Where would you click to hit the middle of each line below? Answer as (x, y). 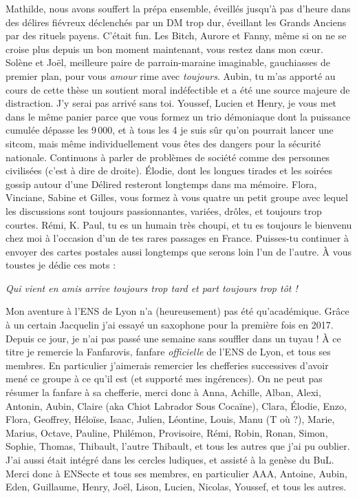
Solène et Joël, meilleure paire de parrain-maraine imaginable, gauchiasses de (168, 62)
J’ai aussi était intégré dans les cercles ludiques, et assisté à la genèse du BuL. (170, 459)
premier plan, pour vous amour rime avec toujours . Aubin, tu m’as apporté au (171, 75)
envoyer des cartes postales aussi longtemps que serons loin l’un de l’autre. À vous (178, 251)
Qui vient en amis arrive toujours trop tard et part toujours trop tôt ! (152, 288)
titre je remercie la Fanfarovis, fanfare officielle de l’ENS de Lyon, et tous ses (168, 352)
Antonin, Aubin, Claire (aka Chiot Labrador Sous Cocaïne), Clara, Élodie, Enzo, (176, 405)
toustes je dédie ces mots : (61, 265)
